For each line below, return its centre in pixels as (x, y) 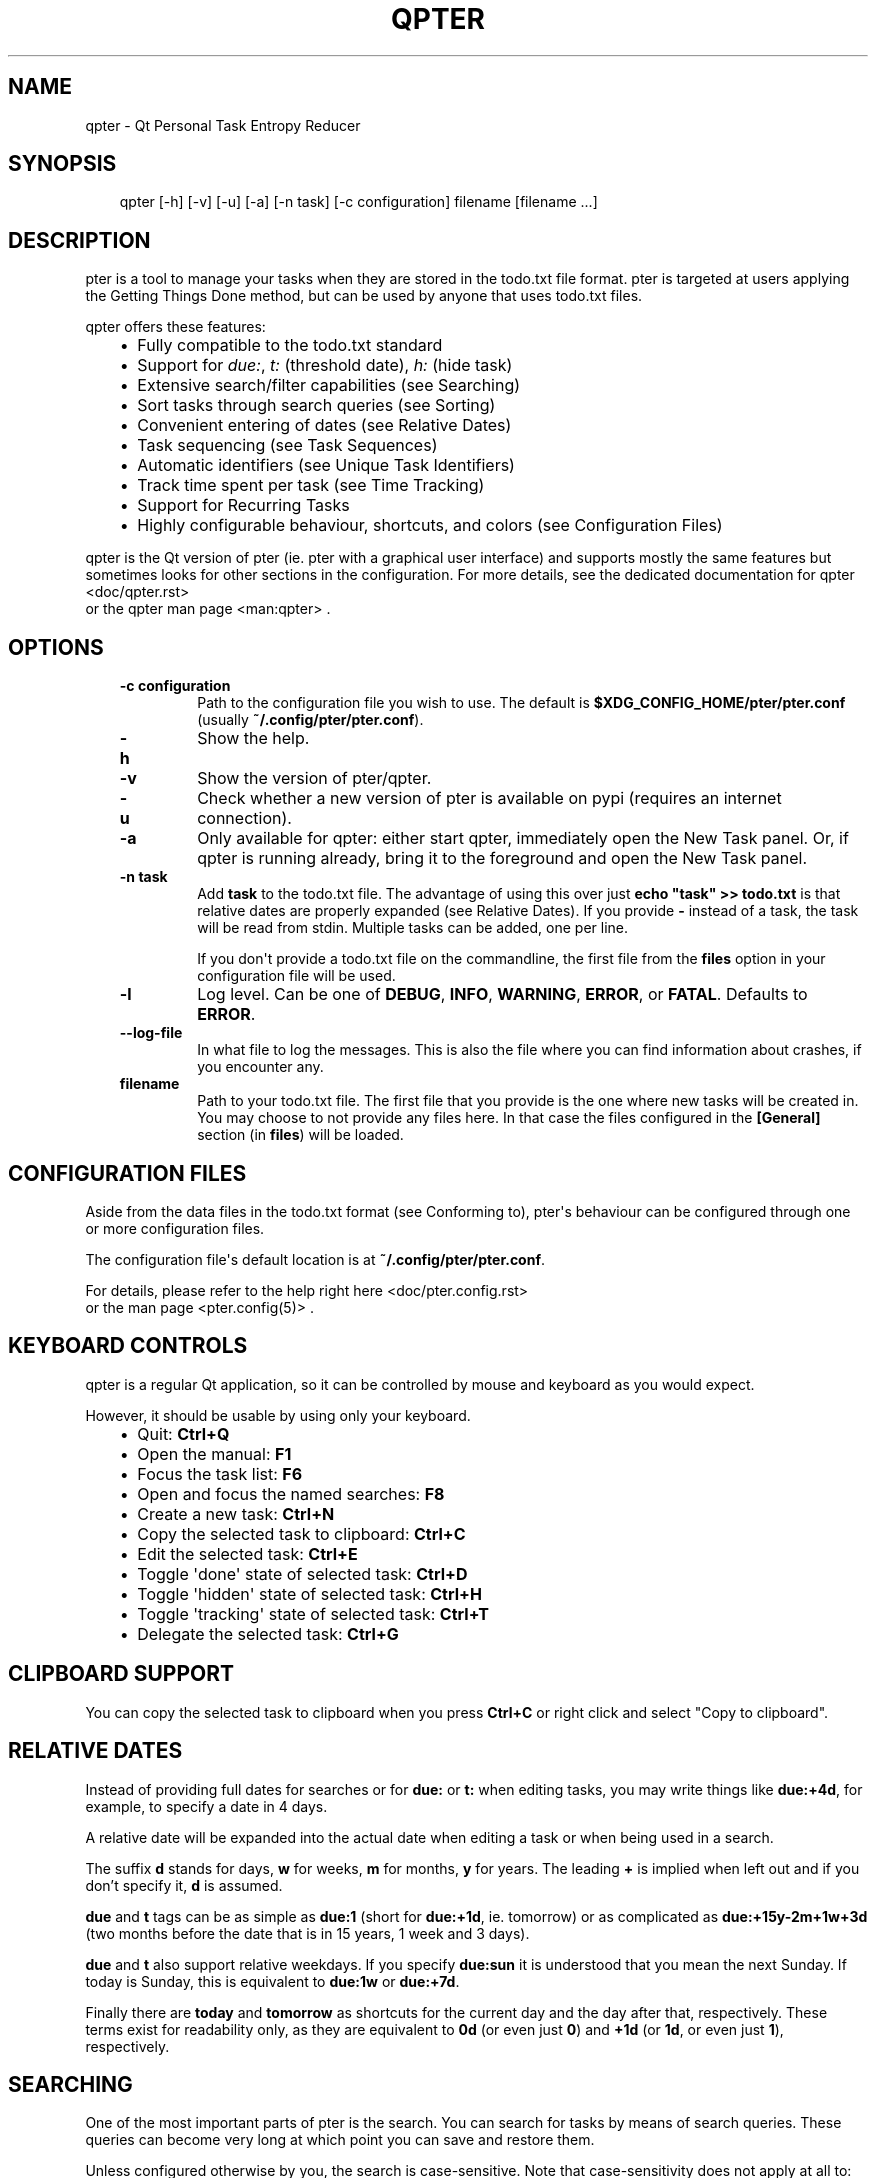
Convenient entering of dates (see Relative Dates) (324, 425)
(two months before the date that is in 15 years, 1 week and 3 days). (307, 1933)
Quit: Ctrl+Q (183, 1433)
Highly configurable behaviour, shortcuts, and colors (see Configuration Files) (430, 525)
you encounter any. (260, 1067)
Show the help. (253, 738)
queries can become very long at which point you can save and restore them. (340, 2140)
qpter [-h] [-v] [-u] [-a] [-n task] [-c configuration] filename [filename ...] (358, 202)
